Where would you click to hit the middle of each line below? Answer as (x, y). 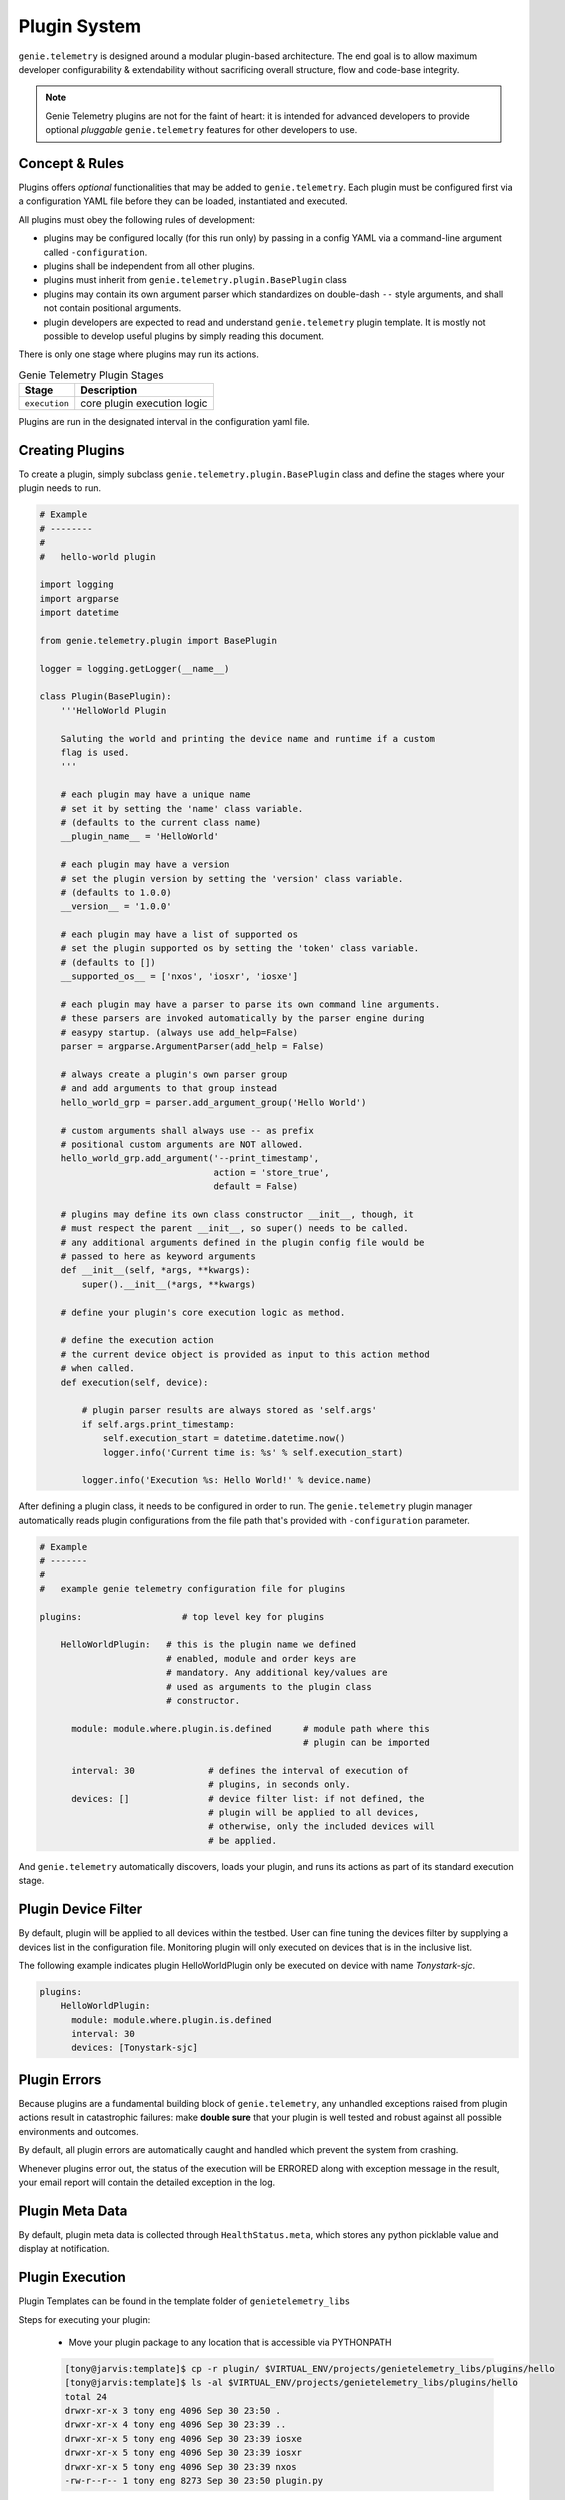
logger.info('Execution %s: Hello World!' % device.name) (226, 1480)
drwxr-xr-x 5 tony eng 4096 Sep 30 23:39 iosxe (183, 2438)
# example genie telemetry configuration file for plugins (192, 1588)
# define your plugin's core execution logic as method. (203, 1312)
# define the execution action (137, 1340)
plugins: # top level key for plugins (182, 1616)
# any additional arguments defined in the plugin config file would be (242, 1242)
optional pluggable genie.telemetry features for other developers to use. (201, 130)
